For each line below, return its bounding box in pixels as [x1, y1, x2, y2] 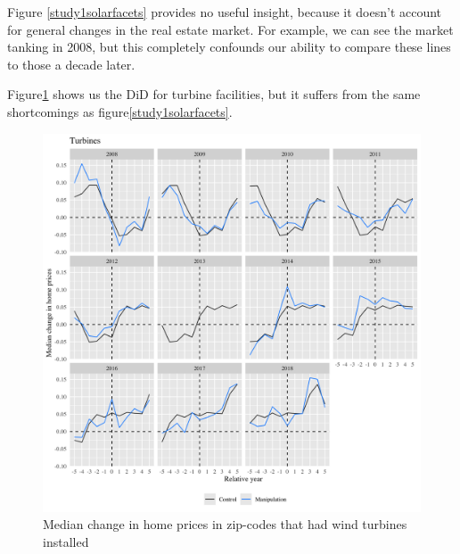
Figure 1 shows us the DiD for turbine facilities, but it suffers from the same [7, 85, 421, 103]
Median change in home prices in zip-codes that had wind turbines [43, 515, 407, 533]
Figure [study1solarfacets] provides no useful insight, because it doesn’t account [7, 3, 442, 21]
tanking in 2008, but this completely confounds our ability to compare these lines [7, 37, 451, 56]
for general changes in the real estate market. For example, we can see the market [7, 20, 454, 38]
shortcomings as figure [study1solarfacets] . [7, 102, 233, 120]
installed [43, 532, 89, 550]
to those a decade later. [7, 54, 136, 73]
